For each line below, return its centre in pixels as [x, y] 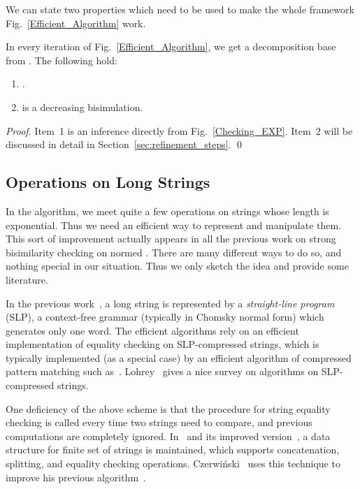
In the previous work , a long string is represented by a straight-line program [170, 303]
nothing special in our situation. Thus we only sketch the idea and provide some [177, 266]
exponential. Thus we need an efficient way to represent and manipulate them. [174, 225]
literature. [27, 279]
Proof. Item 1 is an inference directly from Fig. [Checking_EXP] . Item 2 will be [179, 130]
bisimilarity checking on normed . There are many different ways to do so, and [174, 252]
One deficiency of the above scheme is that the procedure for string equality [168, 408]
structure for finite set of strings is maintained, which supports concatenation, [173, 450]
